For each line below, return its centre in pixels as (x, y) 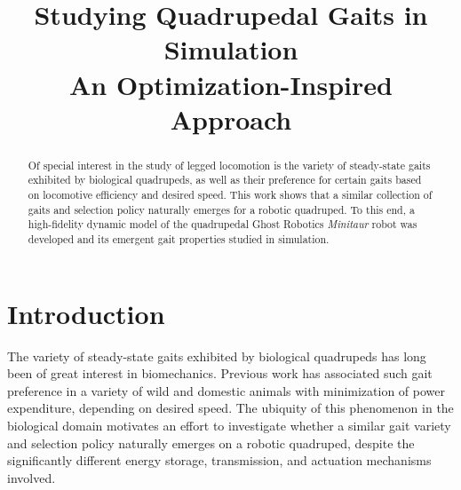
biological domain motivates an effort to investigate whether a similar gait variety (229, 425)
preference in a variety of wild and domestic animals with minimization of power (227, 390)
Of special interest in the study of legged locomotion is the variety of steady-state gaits (229, 165)
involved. (32, 477)
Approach (231, 119)
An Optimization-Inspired (231, 84)
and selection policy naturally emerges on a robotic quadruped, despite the (211, 443)
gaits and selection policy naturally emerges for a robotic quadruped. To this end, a (221, 209)
